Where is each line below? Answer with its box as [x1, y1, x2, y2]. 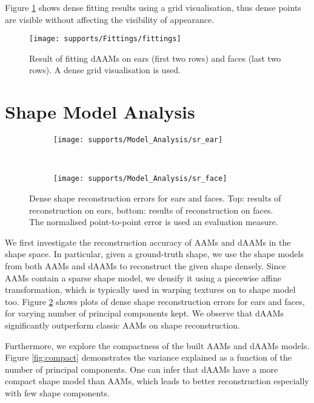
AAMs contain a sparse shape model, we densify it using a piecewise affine [5, 271, 281, 284]
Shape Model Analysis [5, 99, 195, 124]
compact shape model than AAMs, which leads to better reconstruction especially [5, 375, 309, 387]
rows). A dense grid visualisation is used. [29, 64, 181, 76]
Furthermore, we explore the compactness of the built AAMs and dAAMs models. [5, 339, 310, 352]
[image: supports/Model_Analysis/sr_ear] [53, 136, 223, 145]
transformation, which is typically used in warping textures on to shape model [5, 283, 296, 296]
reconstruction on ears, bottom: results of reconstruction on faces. [29, 203, 273, 216]
